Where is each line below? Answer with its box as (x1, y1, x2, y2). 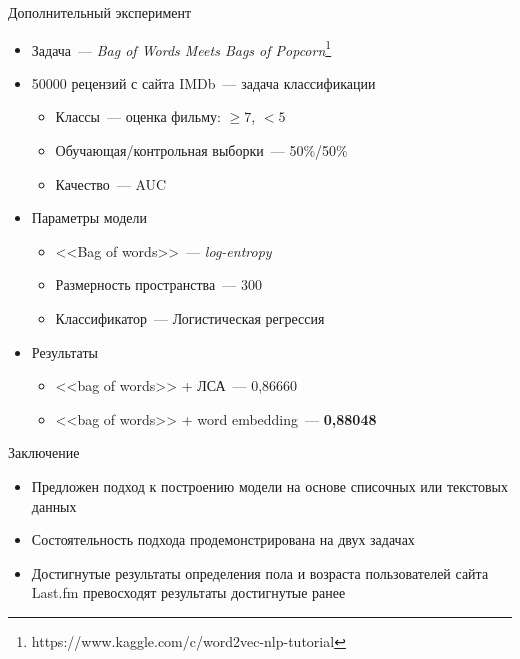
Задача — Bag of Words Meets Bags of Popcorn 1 (31, 36, 332, 60)
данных (31, 495, 77, 516)
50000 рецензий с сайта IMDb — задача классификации (31, 72, 376, 93)
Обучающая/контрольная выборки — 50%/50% (55, 140, 348, 161)
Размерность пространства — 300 (55, 274, 262, 295)
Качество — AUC (55, 173, 167, 194)
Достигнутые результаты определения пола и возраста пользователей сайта (31, 562, 489, 583)
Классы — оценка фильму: (55, 106, 221, 127)
